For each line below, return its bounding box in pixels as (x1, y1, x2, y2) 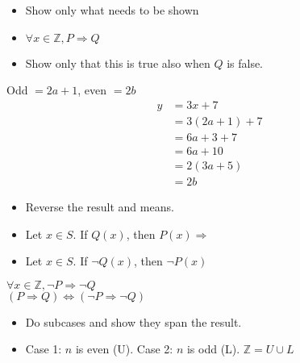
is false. (227, 54, 264, 71)
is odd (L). (186, 340, 240, 357)
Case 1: (25, 340, 62, 357)
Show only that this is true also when (25, 54, 210, 71)
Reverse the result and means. (25, 198, 174, 215)
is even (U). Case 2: (75, 340, 173, 357)
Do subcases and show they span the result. (25, 313, 242, 330)
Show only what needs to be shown (25, 2, 199, 18)
